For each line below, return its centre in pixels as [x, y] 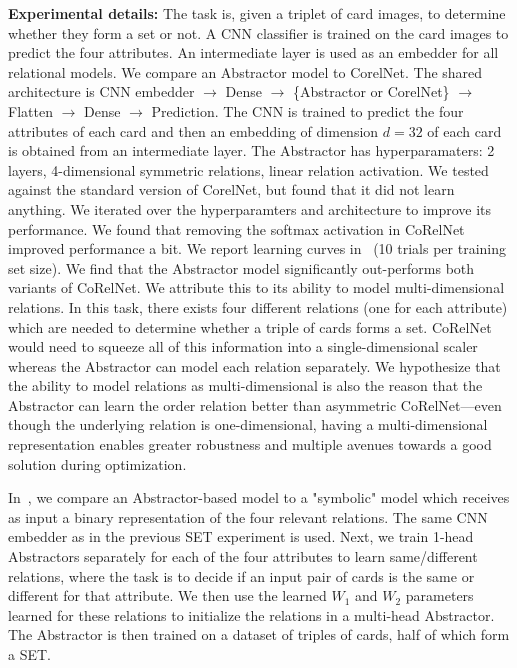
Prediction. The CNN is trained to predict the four [307, 110]
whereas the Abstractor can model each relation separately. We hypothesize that [254, 365]
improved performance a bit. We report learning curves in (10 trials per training [257, 248]
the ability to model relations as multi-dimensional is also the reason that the [245, 385]
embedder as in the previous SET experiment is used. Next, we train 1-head [241, 536]
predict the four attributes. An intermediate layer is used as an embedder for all [253, 52]
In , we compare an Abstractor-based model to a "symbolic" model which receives [259, 497]
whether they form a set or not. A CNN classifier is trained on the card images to [258, 32]
